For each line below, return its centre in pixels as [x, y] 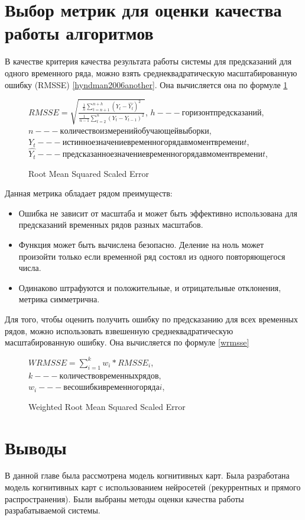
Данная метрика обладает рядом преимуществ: [89, 193]
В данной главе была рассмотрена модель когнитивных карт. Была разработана [147, 475]
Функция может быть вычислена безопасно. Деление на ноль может [141, 245]
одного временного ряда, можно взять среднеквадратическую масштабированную [151, 72]
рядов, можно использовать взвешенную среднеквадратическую [119, 330]
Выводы [36, 447]
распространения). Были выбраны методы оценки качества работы [124, 498]
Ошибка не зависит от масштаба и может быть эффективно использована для [158, 213]
